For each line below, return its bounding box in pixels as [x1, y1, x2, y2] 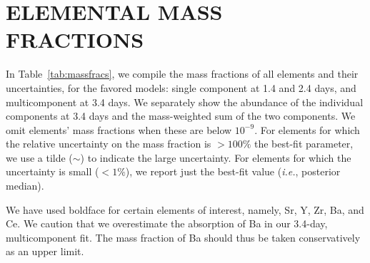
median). [6, 178, 44, 193]
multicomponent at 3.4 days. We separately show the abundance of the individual [6, 94, 364, 109]
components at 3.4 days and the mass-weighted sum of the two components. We [6, 108, 356, 123]
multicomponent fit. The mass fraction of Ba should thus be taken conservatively [6, 230, 361, 244]
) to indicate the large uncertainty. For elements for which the [80, 150, 351, 165]
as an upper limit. [6, 244, 84, 259]
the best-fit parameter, [254, 136, 354, 151]
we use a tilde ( [6, 150, 73, 165]
